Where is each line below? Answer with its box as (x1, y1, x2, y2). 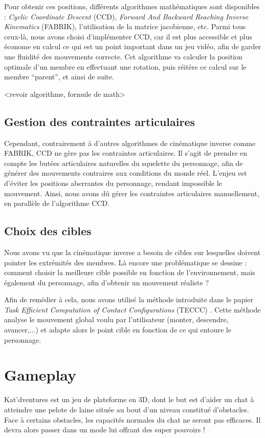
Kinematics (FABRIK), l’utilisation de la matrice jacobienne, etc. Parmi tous (4, 21, 246, 32)
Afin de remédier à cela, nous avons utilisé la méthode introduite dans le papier (4, 294, 253, 305)
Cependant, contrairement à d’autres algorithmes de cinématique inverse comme (4, 137, 256, 148)
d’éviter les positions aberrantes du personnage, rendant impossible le (4, 177, 222, 188)
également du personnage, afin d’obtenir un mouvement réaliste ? (4, 277, 209, 287)
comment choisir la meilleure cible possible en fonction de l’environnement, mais (4, 267, 255, 278)
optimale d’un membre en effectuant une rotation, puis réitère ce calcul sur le (4, 61, 247, 72)
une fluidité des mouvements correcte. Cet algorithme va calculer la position (4, 51, 242, 61)
